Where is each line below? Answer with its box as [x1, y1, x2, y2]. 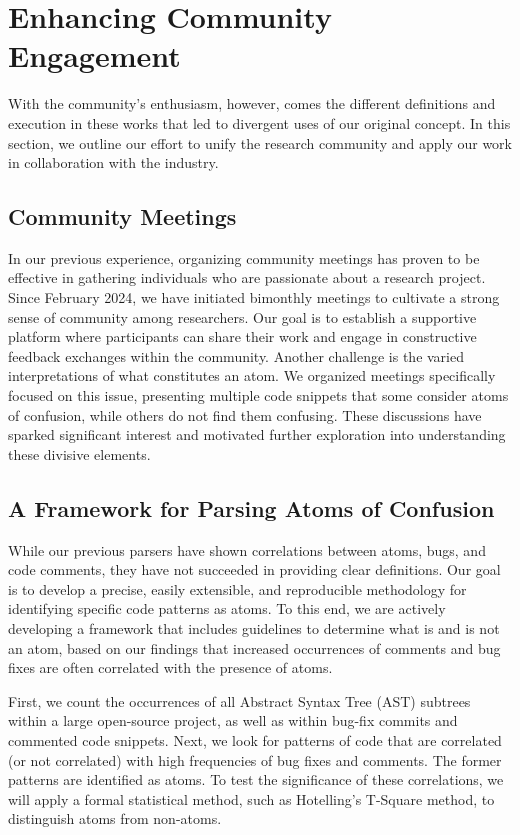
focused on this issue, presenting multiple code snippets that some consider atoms [8, 385, 509, 406]
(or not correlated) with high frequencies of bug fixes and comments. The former [8, 749, 502, 770]
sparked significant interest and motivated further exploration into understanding [8, 424, 506, 445]
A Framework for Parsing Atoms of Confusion [8, 492, 495, 523]
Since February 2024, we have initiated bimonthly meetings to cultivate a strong [8, 287, 500, 308]
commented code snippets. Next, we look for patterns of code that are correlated [8, 729, 502, 750]
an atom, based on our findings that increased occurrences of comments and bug [8, 637, 501, 658]
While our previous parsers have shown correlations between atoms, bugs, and [8, 539, 486, 560]
